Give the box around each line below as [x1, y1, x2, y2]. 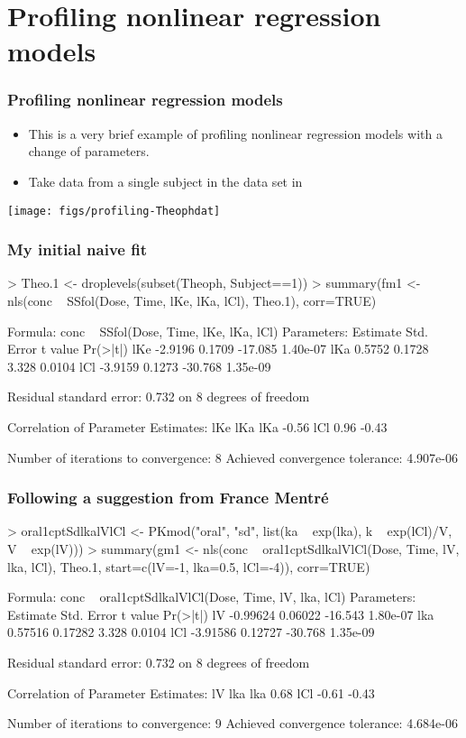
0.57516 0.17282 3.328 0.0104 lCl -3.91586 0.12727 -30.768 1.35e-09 [7, 623, 375, 641]
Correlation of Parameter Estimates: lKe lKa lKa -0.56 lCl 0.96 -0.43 [7, 418, 388, 436]
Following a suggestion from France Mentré [7, 486, 329, 509]
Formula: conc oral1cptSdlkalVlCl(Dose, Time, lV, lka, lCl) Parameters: [7, 587, 416, 606]
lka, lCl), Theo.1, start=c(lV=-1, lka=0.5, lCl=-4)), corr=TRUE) [7, 557, 370, 576]
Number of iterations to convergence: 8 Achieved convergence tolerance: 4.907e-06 [7, 447, 458, 466]
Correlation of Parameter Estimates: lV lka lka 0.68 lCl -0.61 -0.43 [7, 683, 375, 702]
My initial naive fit [7, 238, 147, 261]
